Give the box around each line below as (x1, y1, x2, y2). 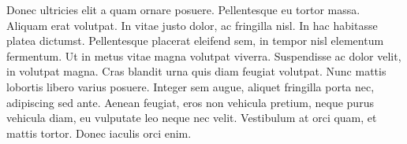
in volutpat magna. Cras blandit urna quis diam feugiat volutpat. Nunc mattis (6, 63, 386, 79)
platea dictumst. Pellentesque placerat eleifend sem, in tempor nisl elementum (6, 32, 384, 49)
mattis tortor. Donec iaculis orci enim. (6, 124, 192, 141)
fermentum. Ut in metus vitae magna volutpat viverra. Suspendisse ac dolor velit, (6, 47, 401, 64)
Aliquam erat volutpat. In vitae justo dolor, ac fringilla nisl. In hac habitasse (6, 17, 378, 33)
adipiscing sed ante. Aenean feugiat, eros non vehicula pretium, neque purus (6, 94, 374, 110)
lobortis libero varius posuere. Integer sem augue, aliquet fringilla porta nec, (6, 78, 375, 94)
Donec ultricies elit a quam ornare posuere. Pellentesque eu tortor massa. (6, 2, 360, 17)
